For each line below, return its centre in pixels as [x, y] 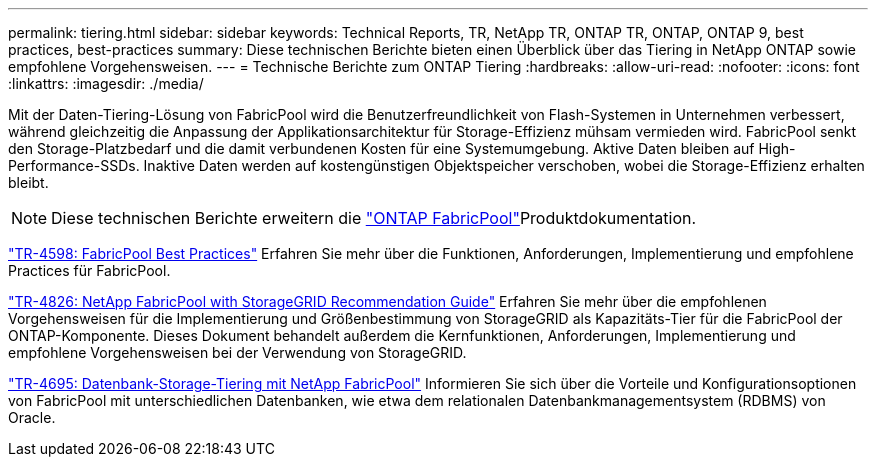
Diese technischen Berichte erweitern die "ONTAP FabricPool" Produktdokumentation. [374, 218]
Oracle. [32, 417]
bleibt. [28, 182]
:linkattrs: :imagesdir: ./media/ [106, 83]
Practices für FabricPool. [89, 270]
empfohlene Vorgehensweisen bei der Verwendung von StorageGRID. [237, 352]
